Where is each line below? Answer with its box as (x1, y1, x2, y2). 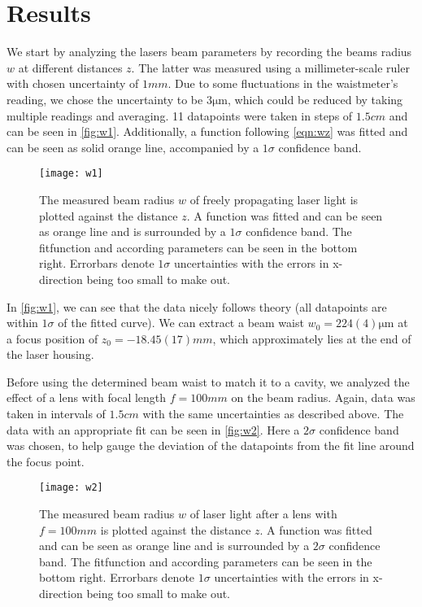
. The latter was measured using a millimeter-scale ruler (131, 59, 410, 76)
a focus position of (7, 330, 98, 347)
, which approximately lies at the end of (212, 330, 411, 347)
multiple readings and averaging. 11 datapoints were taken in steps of (7, 107, 353, 124)
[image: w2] (39, 482, 103, 494)
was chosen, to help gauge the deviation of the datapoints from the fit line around (7, 437, 415, 454)
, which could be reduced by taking (228, 90, 403, 107)
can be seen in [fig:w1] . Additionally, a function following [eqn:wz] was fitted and (7, 123, 408, 140)
